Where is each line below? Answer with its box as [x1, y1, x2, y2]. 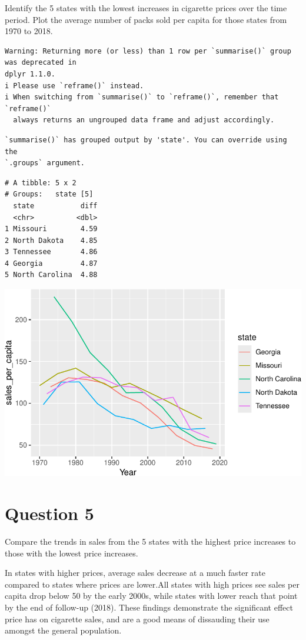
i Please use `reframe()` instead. [5, 81, 144, 90]
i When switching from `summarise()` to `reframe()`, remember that [5, 93, 279, 102]
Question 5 [5, 501, 94, 525]
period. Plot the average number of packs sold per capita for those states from [5, 13, 287, 25]
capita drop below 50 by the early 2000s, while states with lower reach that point [5, 589, 298, 602]
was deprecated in [5, 58, 76, 67]
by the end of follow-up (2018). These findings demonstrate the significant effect [5, 601, 293, 613]
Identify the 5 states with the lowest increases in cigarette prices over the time [5, 2, 287, 14]
